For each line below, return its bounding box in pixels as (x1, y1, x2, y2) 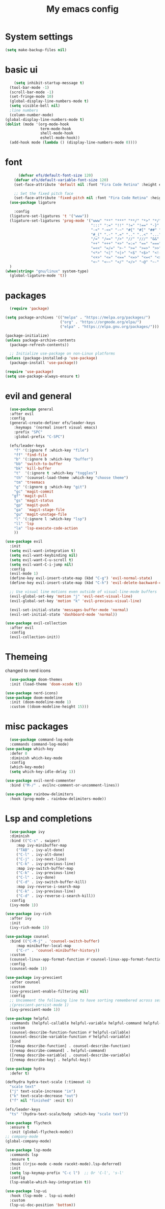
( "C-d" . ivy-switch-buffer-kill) (16, 880, 87, 885)
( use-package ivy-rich (5, 911, 52, 917)
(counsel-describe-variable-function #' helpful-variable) (9, 1034, 131, 1039)
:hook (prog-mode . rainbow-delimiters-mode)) (9, 796, 107, 801)
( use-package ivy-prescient (5, 975, 63, 980)
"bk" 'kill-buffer (14, 466, 52, 471)
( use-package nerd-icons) (5, 690, 58, 696)
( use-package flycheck (5, 1120, 52, 1125)
